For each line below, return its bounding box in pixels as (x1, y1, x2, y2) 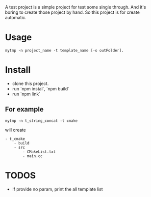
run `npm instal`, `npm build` (12, 85, 70, 91)
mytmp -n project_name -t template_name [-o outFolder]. (5, 48, 124, 53)
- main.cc (23, 153, 43, 159)
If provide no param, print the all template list (12, 186, 103, 192)
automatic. (5, 15, 27, 20)
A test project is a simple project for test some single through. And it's (5, 4, 146, 10)
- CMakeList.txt (23, 149, 56, 154)
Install (5, 64, 31, 76)
